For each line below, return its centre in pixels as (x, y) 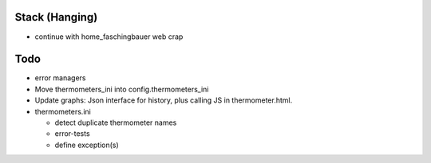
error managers (60, 78)
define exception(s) (87, 145)
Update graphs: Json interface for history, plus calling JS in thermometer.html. (164, 100)
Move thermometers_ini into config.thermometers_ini (122, 89)
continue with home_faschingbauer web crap (109, 37)
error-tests (73, 134)
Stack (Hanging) (56, 17)
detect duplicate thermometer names (116, 122)
